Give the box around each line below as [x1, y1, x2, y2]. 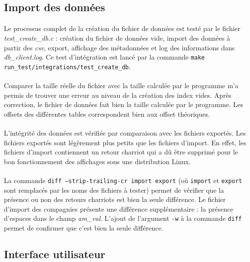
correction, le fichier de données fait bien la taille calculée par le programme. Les [4, 99, 243, 109]
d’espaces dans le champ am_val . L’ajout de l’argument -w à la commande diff [4, 213, 242, 223]
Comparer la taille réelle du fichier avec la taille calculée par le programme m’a [4, 80, 238, 91]
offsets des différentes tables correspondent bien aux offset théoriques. [4, 108, 210, 119]
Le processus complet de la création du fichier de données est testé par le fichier [4, 23, 241, 33]
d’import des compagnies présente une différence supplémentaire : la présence [4, 203, 234, 214]
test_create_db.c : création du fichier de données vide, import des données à [4, 32, 230, 43]
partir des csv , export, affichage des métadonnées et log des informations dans [4, 42, 235, 52]
